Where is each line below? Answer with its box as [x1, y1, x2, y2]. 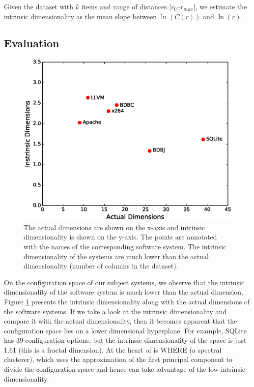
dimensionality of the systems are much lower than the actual [24, 251, 209, 261]
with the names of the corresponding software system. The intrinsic [24, 241, 226, 251]
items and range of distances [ [81, 1, 171, 11]
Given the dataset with [4, 1, 73, 11]
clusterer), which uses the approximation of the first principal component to [4, 354, 232, 364]
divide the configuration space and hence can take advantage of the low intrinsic [4, 364, 246, 374]
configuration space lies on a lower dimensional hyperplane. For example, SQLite [4, 325, 247, 335]
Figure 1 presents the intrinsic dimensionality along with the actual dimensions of [4, 296, 250, 306]
